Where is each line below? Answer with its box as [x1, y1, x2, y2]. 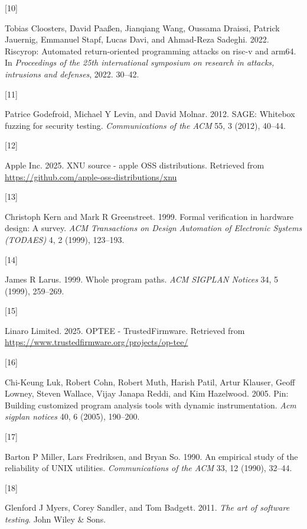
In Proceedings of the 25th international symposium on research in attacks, [5, 56, 275, 69]
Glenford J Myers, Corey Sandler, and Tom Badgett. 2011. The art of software [5, 501, 290, 514]
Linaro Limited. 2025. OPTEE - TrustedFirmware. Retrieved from [5, 324, 245, 336]
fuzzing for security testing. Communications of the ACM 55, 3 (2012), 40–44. [5, 119, 286, 131]
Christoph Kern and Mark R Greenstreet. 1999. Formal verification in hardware [5, 210, 294, 222]
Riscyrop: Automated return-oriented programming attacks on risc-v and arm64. [5, 44, 296, 57]
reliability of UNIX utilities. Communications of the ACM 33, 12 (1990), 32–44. [5, 462, 292, 474]
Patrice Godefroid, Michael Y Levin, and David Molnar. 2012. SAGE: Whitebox [5, 108, 295, 120]
